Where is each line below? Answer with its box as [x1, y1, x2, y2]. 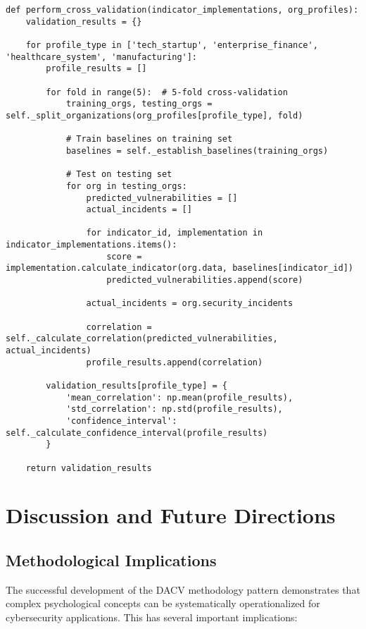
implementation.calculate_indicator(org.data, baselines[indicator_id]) [6, 263, 353, 274]
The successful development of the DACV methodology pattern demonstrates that [6, 582, 360, 597]
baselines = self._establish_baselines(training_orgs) [65, 145, 329, 156]
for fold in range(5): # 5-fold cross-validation [46, 87, 288, 97]
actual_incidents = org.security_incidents [86, 298, 294, 309]
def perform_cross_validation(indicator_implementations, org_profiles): [6, 5, 359, 15]
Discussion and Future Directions [6, 501, 336, 530]
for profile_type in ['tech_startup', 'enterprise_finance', [25, 39, 318, 50]
